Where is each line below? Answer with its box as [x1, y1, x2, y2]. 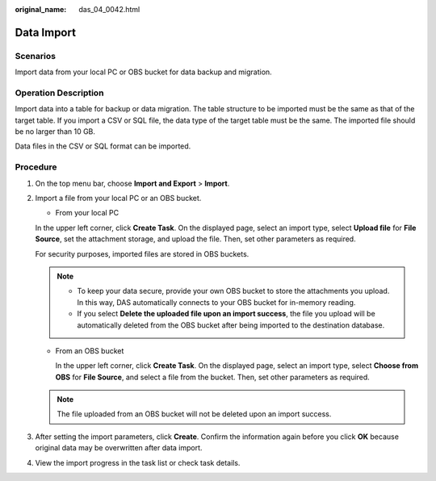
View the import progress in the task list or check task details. [35, 458, 241, 467]
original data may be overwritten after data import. [35, 443, 203, 453]
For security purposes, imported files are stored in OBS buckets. [35, 249, 249, 258]
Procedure [15, 161, 57, 173]
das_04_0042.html [78, 5, 140, 14]
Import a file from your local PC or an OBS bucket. [35, 194, 202, 203]
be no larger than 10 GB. [15, 127, 96, 136]
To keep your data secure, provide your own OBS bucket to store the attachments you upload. [77, 287, 390, 296]
